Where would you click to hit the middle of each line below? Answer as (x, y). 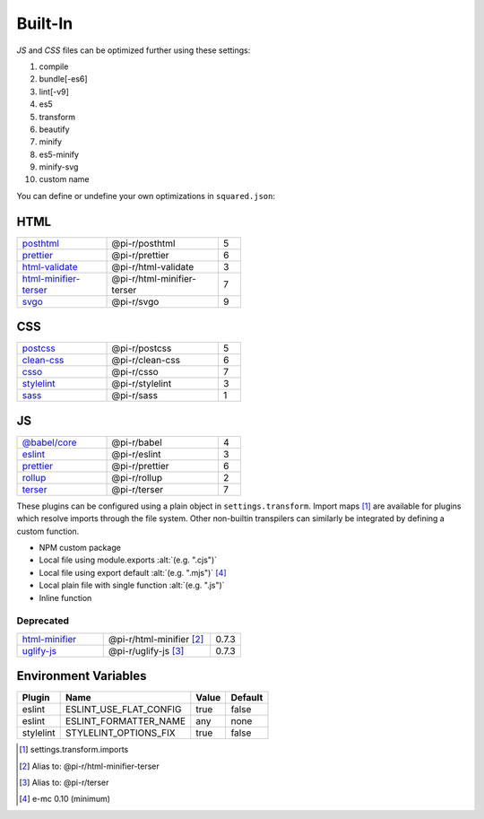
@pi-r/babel (137, 442)
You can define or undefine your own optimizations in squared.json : (146, 196)
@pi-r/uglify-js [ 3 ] (146, 650)
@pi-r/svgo (135, 301)
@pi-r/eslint (136, 454)
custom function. (48, 531)
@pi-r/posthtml (143, 243)
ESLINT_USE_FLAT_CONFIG (123, 710)
